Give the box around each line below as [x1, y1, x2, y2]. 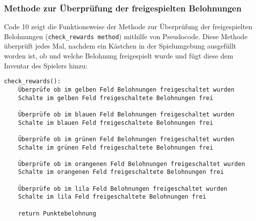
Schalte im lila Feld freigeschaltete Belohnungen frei [18, 193, 206, 201]
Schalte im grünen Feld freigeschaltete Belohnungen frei [18, 144, 213, 151]
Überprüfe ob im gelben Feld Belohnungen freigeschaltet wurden [18, 86, 235, 93]
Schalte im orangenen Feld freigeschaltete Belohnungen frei [18, 168, 224, 176]
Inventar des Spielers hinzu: [4, 60, 88, 70]
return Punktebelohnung [18, 210, 97, 217]
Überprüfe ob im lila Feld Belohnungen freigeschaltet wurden [18, 185, 228, 192]
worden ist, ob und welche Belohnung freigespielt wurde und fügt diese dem [4, 51, 233, 61]
